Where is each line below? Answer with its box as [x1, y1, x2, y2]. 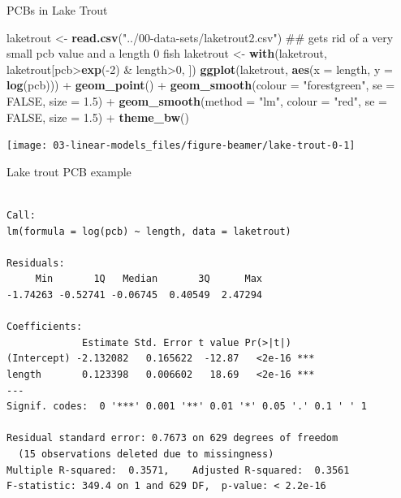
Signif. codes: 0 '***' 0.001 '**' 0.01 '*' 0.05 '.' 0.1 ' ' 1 [6, 401, 367, 413]
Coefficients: [6, 321, 83, 333]
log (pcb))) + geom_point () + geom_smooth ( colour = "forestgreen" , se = [6, 76, 395, 93]
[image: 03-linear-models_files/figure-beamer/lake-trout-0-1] [6, 140, 356, 152]
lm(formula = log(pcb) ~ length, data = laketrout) [6, 225, 291, 237]
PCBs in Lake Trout [6, 2, 108, 18]
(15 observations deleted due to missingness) [18, 448, 274, 460]
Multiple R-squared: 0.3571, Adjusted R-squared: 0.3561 [6, 464, 350, 476]
